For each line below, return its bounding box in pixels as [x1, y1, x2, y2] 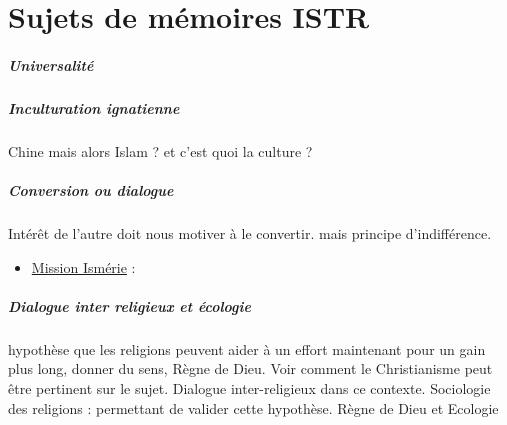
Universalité [8, 54, 94, 75]
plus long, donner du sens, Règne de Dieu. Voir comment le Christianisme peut [8, 358, 493, 379]
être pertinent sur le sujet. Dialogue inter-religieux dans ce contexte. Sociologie [8, 378, 491, 398]
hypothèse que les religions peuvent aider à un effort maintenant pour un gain [8, 338, 486, 359]
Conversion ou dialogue [8, 180, 174, 201]
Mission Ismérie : [31, 256, 136, 277]
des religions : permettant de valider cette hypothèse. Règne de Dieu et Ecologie [8, 397, 499, 418]
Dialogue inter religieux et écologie [8, 295, 251, 316]
